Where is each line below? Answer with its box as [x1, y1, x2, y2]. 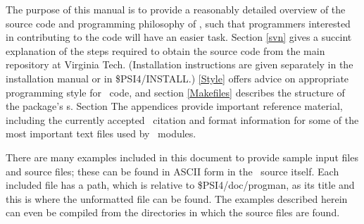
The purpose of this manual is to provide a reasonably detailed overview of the [6, 2, 346, 16]
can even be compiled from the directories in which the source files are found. [6, 205, 340, 220]
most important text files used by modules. [6, 126, 196, 141]
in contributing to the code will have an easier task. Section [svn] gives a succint [6, 30, 352, 44]
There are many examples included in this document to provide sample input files [6, 149, 358, 164]
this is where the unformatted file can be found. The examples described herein [6, 191, 348, 206]
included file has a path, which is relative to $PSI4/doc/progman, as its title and [6, 178, 355, 192]
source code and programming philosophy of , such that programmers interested [6, 15, 351, 30]
